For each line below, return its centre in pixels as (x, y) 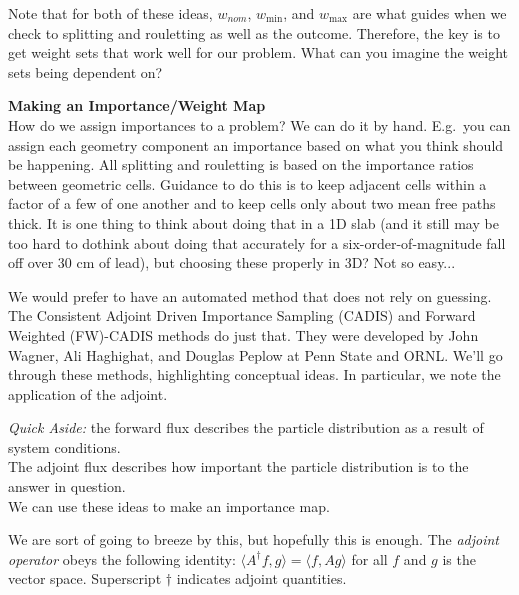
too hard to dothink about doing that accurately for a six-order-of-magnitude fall (257, 242)
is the (459, 558)
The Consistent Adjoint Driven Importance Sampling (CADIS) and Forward (242, 315)
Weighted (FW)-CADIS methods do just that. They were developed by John (243, 334)
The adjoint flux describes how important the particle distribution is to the (238, 466)
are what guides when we (429, 13)
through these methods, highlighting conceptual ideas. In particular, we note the (254, 374)
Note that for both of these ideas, (110, 13)
